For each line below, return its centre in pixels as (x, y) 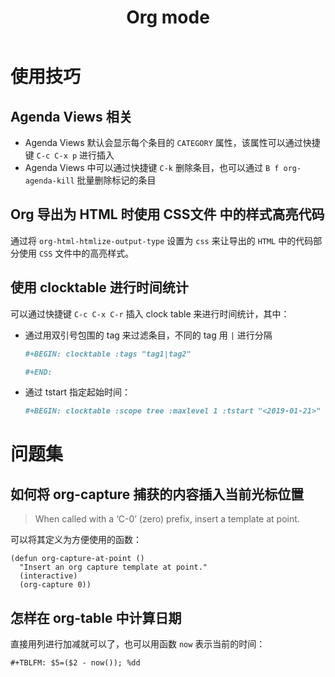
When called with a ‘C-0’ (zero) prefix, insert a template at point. (167, 519)
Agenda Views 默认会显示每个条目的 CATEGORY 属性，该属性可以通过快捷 (172, 142)
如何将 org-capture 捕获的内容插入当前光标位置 (157, 494)
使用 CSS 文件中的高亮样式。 (76, 253)
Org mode (168, 17)
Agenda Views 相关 (71, 116)
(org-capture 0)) (55, 585)
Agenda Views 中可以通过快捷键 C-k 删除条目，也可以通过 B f (152, 167)
